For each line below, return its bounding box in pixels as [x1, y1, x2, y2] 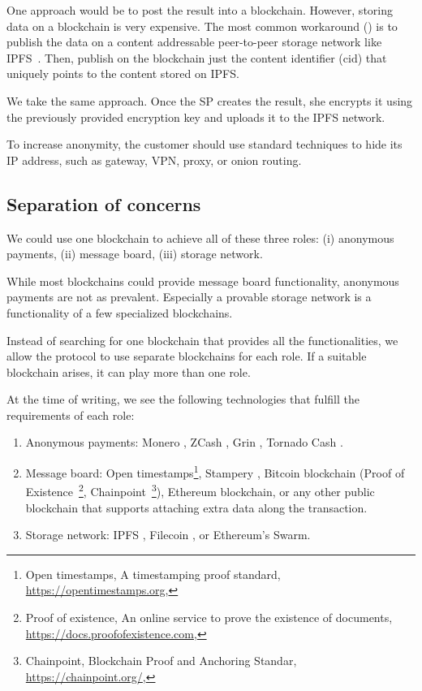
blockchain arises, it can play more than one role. [6, 363, 251, 380]
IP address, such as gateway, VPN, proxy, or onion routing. [6, 151, 302, 168]
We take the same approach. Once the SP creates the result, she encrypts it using [6, 92, 413, 109]
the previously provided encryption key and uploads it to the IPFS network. [6, 108, 385, 125]
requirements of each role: [6, 406, 135, 423]
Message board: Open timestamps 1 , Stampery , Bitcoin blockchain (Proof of [25, 462, 405, 481]
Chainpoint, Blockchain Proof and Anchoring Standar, [25, 652, 297, 669]
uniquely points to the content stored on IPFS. [6, 65, 239, 82]
